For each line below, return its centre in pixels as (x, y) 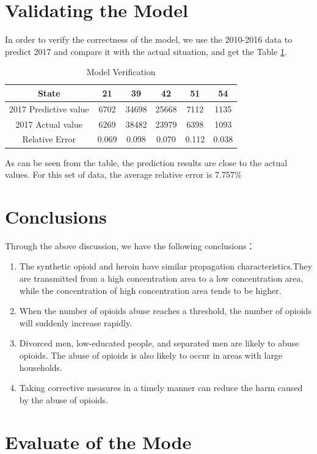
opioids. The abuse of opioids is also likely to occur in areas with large (151, 355)
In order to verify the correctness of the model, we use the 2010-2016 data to (149, 39)
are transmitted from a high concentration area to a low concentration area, (161, 278)
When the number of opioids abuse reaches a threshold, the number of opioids (165, 311)
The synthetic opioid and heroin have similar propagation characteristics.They (166, 266)
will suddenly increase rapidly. (76, 322)
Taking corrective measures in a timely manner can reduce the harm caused (161, 388)
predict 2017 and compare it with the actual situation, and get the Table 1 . (146, 51)
